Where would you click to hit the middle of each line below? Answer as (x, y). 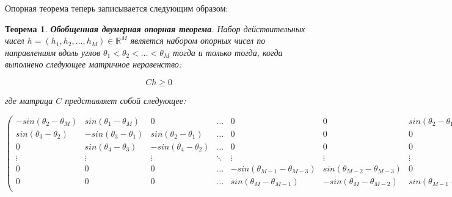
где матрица (29, 100)
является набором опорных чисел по (198, 40)
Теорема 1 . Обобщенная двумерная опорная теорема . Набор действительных (155, 28)
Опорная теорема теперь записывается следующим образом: (117, 8)
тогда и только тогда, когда (228, 52)
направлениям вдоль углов (53, 52)
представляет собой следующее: (126, 100)
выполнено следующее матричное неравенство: (93, 64)
